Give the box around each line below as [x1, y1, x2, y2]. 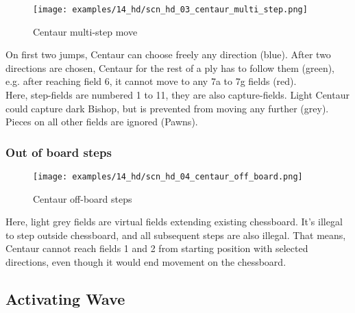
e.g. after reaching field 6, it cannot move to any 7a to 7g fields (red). [5, 74, 297, 88]
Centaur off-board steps [33, 191, 132, 205]
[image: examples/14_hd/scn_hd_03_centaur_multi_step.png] [33, 5, 308, 14]
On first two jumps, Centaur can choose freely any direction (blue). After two [5, 47, 331, 62]
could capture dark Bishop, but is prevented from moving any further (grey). [5, 101, 329, 115]
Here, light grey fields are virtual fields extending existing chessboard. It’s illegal [5, 214, 343, 229]
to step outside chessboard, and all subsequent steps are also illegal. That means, [5, 227, 346, 242]
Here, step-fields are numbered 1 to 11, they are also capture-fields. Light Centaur [5, 88, 350, 102]
